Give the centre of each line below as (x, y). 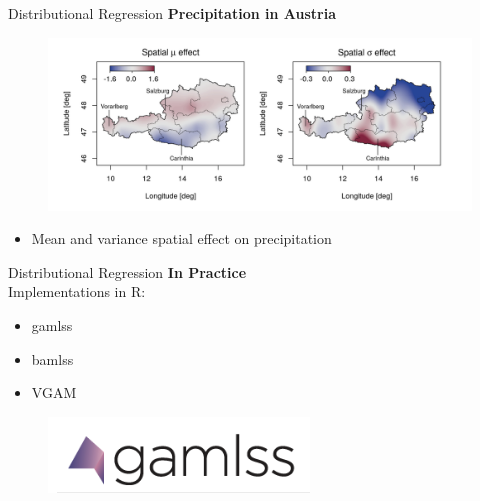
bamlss (52, 358)
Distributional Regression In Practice (127, 271)
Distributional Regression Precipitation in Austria (172, 13)
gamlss (52, 325)
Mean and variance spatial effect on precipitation (181, 238)
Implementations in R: (77, 291)
